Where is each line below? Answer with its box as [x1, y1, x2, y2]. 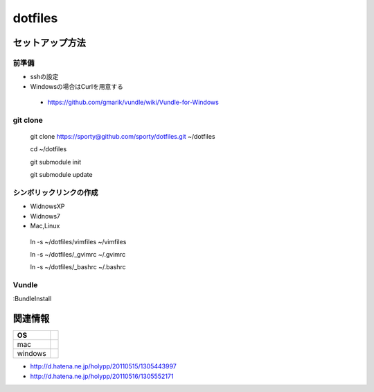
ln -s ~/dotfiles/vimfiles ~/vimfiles [30, 237, 127, 246]
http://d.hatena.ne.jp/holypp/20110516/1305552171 [30, 372, 174, 380]
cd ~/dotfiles [30, 145, 67, 153]
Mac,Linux [30, 222, 60, 230]
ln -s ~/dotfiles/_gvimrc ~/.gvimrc [30, 250, 126, 258]
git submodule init [30, 157, 82, 166]
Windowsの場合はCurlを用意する [30, 82, 124, 90]
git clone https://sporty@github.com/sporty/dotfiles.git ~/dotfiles [30, 133, 215, 141]
